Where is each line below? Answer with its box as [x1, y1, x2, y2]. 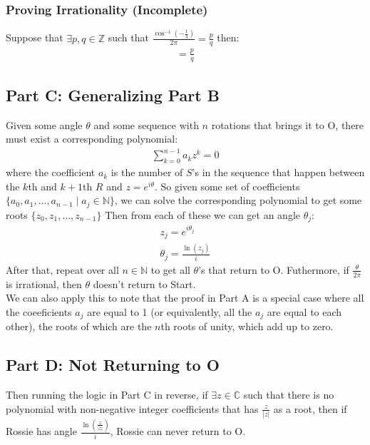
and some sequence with [93, 117, 199, 132]
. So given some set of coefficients [154, 178, 300, 193]
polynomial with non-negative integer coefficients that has [6, 401, 259, 416]
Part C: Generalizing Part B [6, 83, 220, 106]
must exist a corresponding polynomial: [6, 131, 178, 146]
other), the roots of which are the [6, 319, 152, 334]
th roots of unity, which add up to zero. [160, 319, 334, 334]
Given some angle [6, 117, 83, 132]
